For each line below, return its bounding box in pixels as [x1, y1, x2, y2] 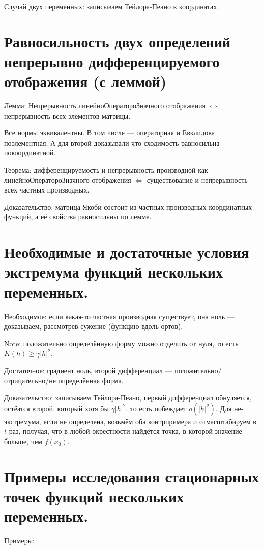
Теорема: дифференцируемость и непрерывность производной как [4, 164, 208, 175]
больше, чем [4, 435, 42, 446]
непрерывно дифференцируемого [4, 50, 220, 71]
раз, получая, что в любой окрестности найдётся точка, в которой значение [9, 426, 242, 436]
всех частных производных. [4, 184, 90, 195]
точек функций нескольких [4, 485, 184, 506]
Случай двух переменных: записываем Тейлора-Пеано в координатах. [4, 1, 219, 11]
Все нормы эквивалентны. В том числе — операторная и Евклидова [4, 127, 215, 138]
